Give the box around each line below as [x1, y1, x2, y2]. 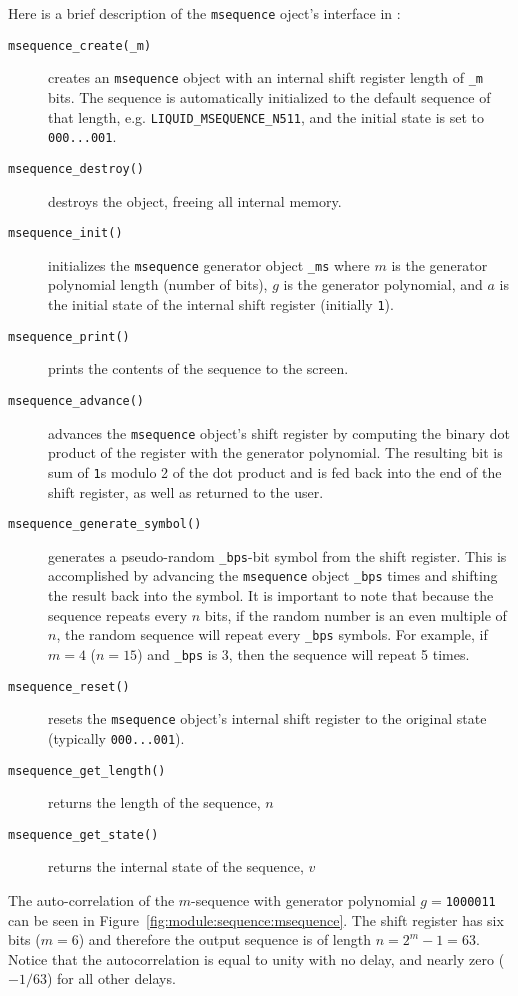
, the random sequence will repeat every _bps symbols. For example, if [56, 624, 488, 645]
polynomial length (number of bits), [48, 274, 268, 295]
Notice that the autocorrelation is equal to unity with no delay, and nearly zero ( [8, 948, 505, 969]
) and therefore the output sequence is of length [78, 929, 371, 950]
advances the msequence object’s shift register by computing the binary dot [48, 422, 510, 443]
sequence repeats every [48, 604, 188, 625]
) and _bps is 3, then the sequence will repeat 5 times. [137, 643, 470, 664]
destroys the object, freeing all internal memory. [48, 190, 342, 211]
